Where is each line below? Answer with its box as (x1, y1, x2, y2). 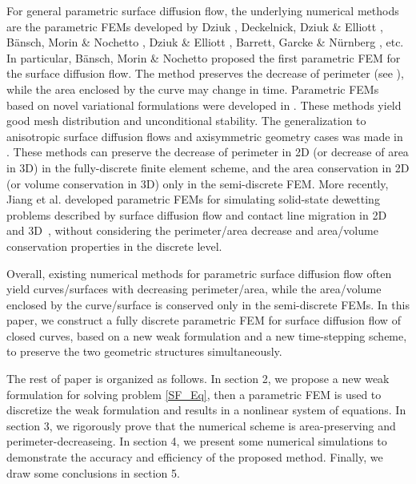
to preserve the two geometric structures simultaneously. (6, 343, 282, 360)
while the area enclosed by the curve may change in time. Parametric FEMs (6, 80, 379, 97)
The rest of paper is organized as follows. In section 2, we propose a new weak (6, 370, 390, 387)
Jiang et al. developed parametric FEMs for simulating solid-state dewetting (6, 191, 380, 208)
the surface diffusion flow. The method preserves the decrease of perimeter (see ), (6, 65, 404, 82)
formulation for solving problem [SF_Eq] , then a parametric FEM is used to (6, 385, 382, 402)
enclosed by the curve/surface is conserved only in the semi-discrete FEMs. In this (6, 296, 410, 313)
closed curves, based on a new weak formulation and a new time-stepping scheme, (6, 327, 407, 344)
